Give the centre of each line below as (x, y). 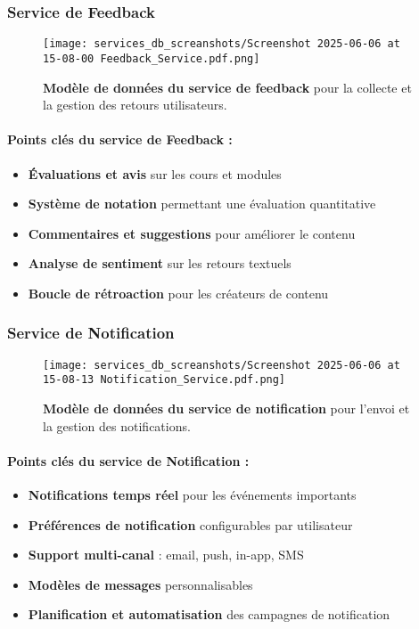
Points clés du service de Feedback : (120, 139)
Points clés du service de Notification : (128, 460)
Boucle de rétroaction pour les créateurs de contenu (178, 293)
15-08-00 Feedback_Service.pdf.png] (152, 58)
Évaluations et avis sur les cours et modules (155, 173)
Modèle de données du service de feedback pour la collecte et (227, 87)
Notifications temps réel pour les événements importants (192, 494)
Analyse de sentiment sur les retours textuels (160, 263)
